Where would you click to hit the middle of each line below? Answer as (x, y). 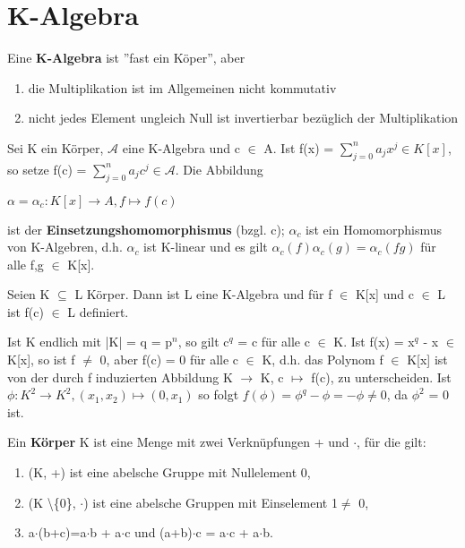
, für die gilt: (392, 442)
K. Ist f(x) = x (374, 342)
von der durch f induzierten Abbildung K (120, 377)
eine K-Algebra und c (181, 147)
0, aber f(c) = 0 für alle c (169, 360)
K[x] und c (384, 294)
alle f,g (26, 264)
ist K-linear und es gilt (206, 247)
